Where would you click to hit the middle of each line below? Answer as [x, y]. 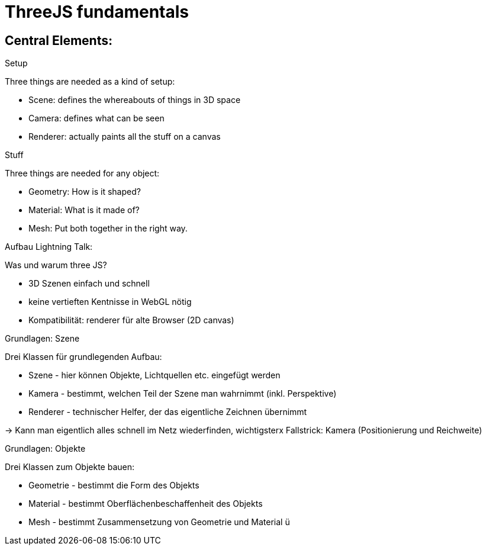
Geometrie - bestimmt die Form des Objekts [114, 485]
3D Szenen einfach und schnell [89, 284]
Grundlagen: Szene [42, 339]
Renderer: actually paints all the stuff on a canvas [125, 137]
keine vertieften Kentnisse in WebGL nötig [110, 302]
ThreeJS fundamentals [97, 12]
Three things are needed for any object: [82, 173]
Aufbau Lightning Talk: [49, 247]
